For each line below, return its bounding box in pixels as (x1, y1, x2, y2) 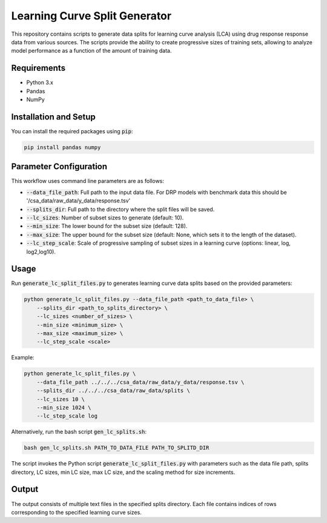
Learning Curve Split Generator (11, 9, 172, 22)
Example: (11, 354, 35, 361)
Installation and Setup (11, 112, 96, 122)
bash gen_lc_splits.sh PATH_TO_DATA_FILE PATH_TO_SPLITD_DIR (24, 444, 210, 451)
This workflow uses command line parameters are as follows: (11, 178, 165, 185)
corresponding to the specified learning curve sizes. (11, 508, 142, 516)
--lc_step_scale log (36, 413, 98, 419)
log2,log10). (26, 248, 56, 255)
